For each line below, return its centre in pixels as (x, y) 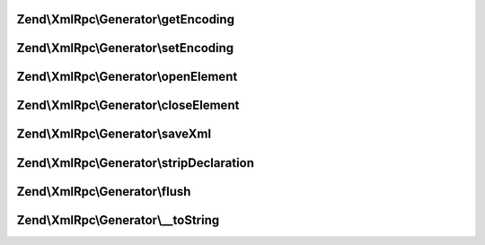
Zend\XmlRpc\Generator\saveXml (114, 134)
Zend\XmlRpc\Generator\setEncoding (125, 48)
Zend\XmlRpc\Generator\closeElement (128, 105)
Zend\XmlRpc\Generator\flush (104, 192)
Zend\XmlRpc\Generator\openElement (127, 77)
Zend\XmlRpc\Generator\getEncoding (126, 19)
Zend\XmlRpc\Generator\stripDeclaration (136, 163)
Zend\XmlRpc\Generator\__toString (118, 220)
